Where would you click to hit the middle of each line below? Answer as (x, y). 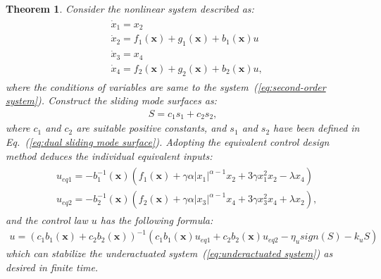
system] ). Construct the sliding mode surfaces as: (111, 100)
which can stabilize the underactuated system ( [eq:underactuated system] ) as (169, 253)
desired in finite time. (52, 267)
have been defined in (317, 128)
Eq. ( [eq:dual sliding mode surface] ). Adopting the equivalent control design (168, 141)
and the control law (47, 220)
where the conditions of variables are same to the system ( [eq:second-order (166, 86)
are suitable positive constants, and (151, 128)
